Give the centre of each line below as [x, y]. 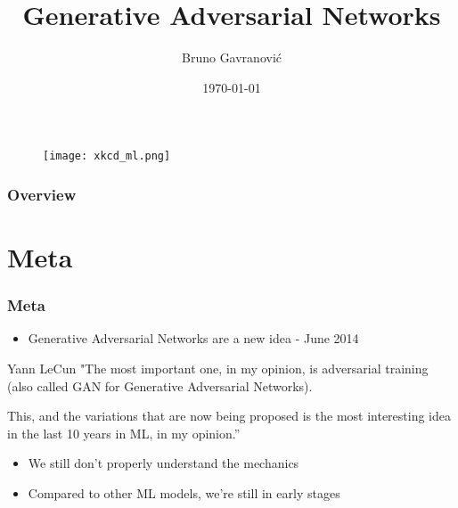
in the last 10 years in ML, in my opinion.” [124, 433]
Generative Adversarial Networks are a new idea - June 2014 [193, 338]
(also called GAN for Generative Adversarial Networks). [160, 385]
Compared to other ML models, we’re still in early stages [184, 492]
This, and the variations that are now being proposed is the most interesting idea [229, 416]
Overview [42, 194]
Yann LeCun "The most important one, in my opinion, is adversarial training [218, 368]
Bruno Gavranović [232, 57]
